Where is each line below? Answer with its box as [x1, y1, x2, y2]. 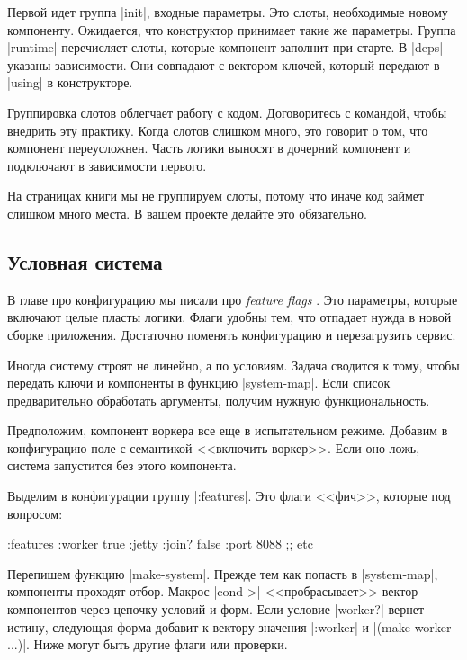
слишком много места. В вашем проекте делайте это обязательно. [7, 203, 367, 222]
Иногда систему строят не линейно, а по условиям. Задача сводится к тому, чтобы [7, 355, 460, 374]
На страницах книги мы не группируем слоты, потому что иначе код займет [7, 186, 425, 205]
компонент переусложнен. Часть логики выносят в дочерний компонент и [7, 138, 411, 157]
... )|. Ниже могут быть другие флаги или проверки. [7, 635, 288, 654]
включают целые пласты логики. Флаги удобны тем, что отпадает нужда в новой [7, 308, 452, 326]
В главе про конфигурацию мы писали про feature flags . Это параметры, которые [7, 290, 458, 308]
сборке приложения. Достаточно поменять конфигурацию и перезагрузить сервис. [7, 325, 456, 343]
